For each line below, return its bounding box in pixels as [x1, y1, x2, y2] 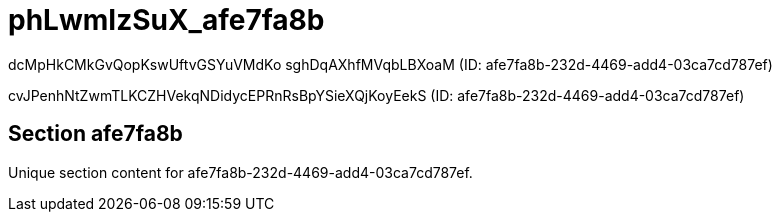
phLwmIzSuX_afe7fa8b [8, 3, 325, 37]
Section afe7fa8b [8, 121, 183, 147]
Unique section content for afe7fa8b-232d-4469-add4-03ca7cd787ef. [8, 163, 473, 181]
